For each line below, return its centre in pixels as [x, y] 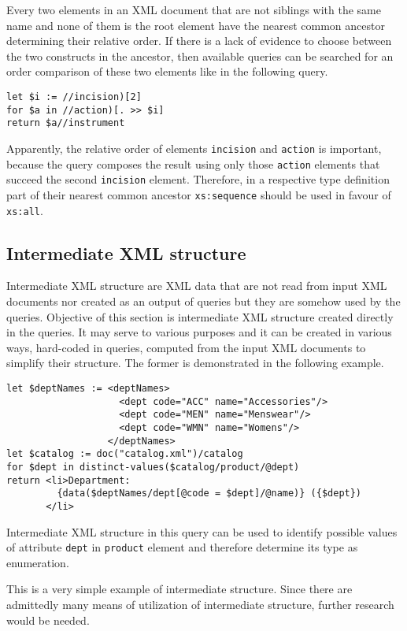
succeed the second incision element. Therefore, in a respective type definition [198, 179]
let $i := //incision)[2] [74, 97]
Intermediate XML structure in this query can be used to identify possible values [202, 531]
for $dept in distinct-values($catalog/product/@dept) [153, 467]
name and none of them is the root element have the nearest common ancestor [196, 25]
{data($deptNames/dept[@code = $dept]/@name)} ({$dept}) [209, 494]
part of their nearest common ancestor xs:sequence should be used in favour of [199, 194]
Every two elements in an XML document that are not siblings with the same [194, 9]
